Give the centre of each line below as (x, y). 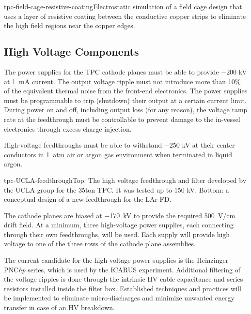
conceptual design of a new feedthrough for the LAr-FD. (88, 199)
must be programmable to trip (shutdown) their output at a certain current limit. (125, 100)
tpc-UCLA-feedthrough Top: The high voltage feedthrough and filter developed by (125, 180)
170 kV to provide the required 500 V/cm (173, 215)
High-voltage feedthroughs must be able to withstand (83, 145)
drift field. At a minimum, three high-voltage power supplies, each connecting (119, 225)
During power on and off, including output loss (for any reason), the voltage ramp (126, 110)
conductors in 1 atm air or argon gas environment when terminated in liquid (118, 154)
